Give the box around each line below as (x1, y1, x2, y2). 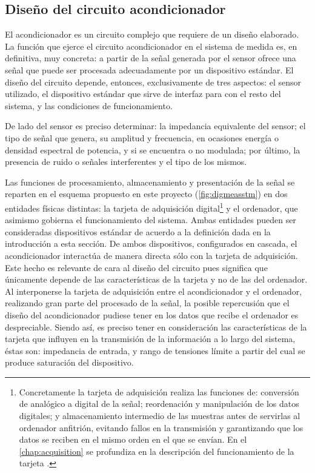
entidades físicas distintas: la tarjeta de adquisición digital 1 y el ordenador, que (5, 200, 298, 214)
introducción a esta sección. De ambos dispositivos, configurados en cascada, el (5, 237, 297, 250)
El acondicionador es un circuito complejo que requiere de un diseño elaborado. (5, 28, 299, 41)
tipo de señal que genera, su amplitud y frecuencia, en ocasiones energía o (5, 131, 279, 144)
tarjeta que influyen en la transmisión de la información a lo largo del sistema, (5, 332, 296, 345)
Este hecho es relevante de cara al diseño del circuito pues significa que (5, 261, 268, 273)
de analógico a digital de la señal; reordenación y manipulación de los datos (19, 397, 299, 410)
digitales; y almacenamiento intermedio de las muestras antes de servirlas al (19, 409, 300, 422)
